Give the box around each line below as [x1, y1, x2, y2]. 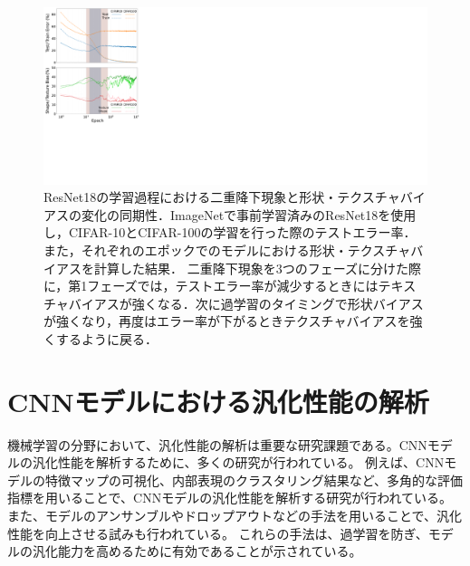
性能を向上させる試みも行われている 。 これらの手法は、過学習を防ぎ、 [7, 523, 428, 542]
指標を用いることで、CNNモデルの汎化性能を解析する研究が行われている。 [7, 488, 453, 507]
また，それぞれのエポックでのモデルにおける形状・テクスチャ [43, 241, 411, 259]
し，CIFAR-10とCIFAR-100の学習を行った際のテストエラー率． [43, 223, 417, 242]
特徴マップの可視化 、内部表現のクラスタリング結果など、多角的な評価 [44, 470, 464, 489]
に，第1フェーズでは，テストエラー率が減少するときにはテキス [43, 276, 417, 295]
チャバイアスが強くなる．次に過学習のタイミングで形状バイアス [43, 293, 424, 312]
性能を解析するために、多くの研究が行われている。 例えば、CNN [57, 453, 445, 472]
